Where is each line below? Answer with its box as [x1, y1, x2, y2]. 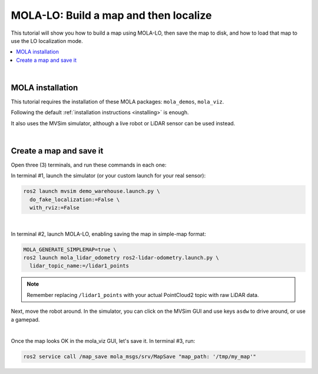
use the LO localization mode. [11, 37, 84, 44]
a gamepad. [11, 316, 40, 323]
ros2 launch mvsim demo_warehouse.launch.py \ [23, 188, 160, 195]
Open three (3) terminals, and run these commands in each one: [11, 162, 167, 169]
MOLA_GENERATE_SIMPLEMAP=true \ [23, 246, 117, 253]
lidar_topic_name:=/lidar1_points [29, 262, 130, 269]
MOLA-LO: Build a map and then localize [11, 9, 212, 22]
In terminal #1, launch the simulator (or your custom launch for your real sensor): [11, 172, 206, 179]
